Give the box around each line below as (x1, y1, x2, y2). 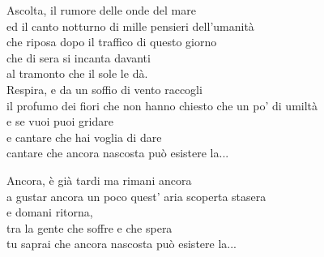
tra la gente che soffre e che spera (6, 219, 173, 236)
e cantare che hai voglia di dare (6, 128, 162, 145)
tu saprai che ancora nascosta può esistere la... (6, 235, 237, 252)
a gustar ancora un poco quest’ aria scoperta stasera (6, 187, 266, 204)
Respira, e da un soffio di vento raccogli (6, 80, 202, 97)
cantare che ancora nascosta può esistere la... (6, 144, 229, 161)
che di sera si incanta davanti (6, 49, 151, 66)
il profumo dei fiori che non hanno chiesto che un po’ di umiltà (6, 96, 318, 114)
